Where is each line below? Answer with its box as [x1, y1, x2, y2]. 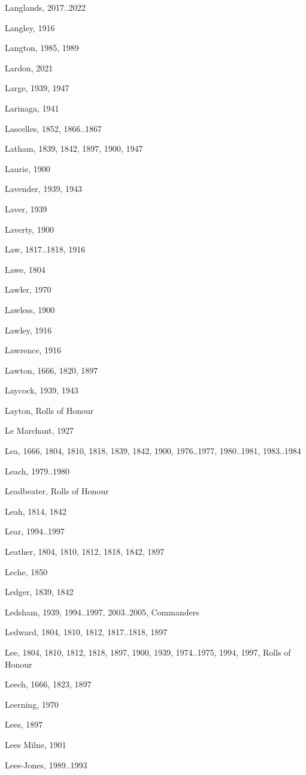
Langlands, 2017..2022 [5, 1, 86, 13]
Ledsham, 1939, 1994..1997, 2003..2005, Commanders [5, 605, 199, 618]
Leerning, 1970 [5, 698, 59, 710]
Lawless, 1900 [5, 303, 55, 316]
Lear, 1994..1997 [5, 525, 65, 537]
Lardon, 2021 [5, 61, 53, 74]
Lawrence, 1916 [5, 344, 61, 356]
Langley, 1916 [5, 21, 55, 34]
